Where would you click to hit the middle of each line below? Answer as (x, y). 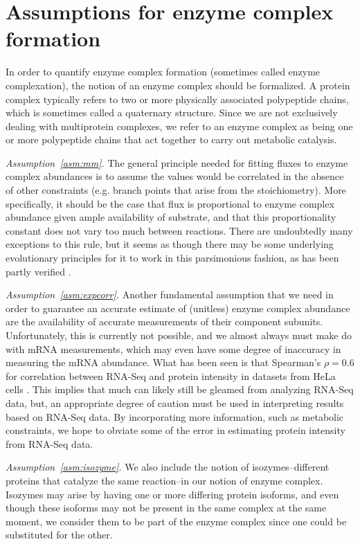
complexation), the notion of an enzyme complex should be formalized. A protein (178, 85)
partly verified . (38, 271)
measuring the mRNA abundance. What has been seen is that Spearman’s (163, 362)
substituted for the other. (59, 535)
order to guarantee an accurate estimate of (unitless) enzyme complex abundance (178, 308)
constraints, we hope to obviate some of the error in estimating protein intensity (175, 430)
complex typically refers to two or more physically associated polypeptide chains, (177, 99)
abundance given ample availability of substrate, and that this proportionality (171, 217)
